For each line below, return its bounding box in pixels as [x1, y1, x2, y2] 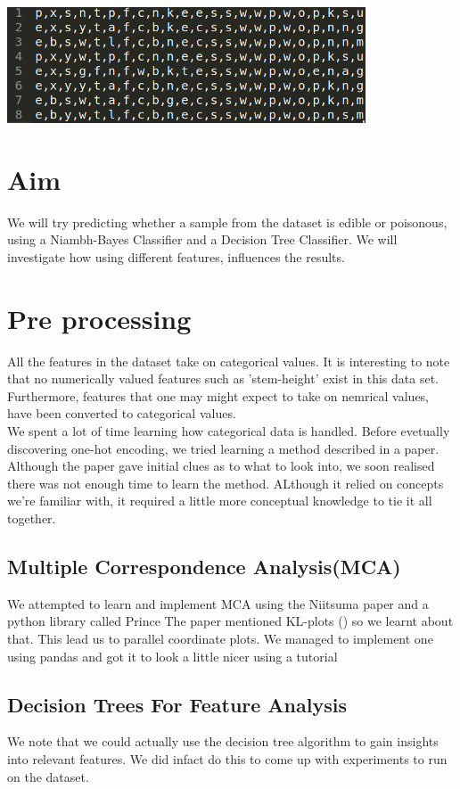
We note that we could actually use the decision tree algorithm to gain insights [7, 732, 439, 751]
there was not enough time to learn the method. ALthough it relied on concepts [7, 473, 444, 492]
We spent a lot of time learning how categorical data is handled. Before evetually [7, 422, 450, 440]
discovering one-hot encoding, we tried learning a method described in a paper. [7, 439, 439, 457]
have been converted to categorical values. [7, 404, 236, 423]
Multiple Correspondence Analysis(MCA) [7, 552, 401, 579]
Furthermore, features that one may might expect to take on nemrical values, [7, 386, 430, 405]
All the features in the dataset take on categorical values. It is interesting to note [7, 351, 450, 370]
